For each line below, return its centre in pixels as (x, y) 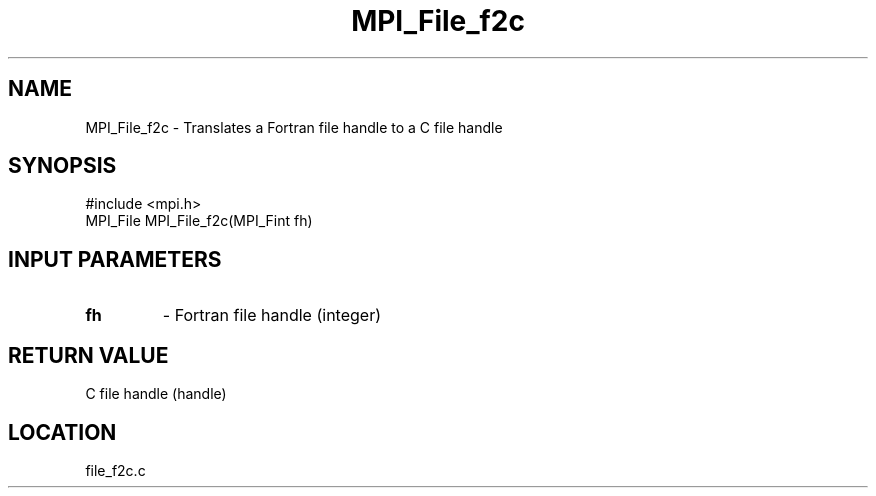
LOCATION (62, 432)
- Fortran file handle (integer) (271, 315)
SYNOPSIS (62, 166)
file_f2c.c (115, 470)
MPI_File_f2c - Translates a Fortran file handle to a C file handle (294, 127)
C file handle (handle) (156, 394)
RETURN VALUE (88, 355)
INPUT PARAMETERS (115, 259)
